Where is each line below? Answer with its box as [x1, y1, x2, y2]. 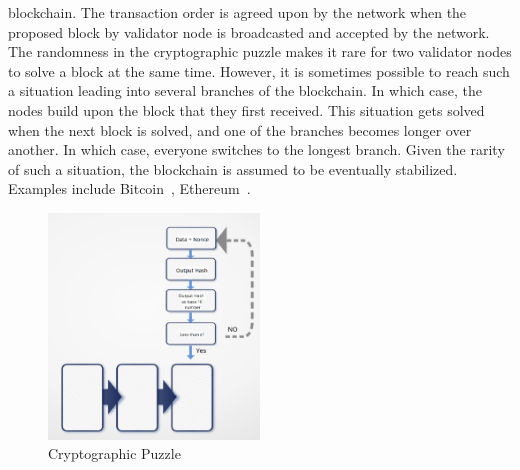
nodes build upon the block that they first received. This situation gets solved [8, 99, 485, 120]
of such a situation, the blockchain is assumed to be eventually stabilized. [8, 158, 458, 179]
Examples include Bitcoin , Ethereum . [8, 178, 251, 199]
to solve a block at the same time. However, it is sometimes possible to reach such [8, 60, 510, 81]
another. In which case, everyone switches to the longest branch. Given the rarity [8, 139, 505, 160]
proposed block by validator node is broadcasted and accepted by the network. [8, 21, 490, 42]
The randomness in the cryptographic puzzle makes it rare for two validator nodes [8, 41, 512, 62]
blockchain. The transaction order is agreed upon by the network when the [8, 2, 467, 22]
